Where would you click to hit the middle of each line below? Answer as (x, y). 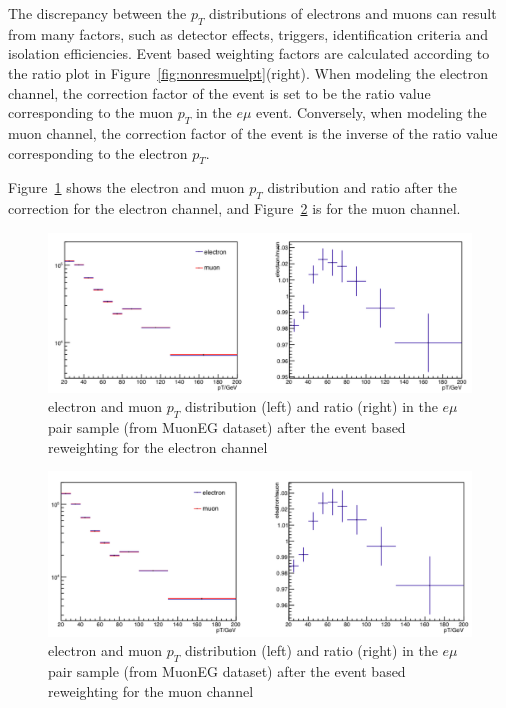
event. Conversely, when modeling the (371, 112)
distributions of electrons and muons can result (353, 13)
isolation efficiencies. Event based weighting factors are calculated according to (249, 53)
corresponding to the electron (98, 152)
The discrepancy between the (97, 13)
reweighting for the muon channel (151, 690)
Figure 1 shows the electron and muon (126, 187)
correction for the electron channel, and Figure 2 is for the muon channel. (234, 208)
